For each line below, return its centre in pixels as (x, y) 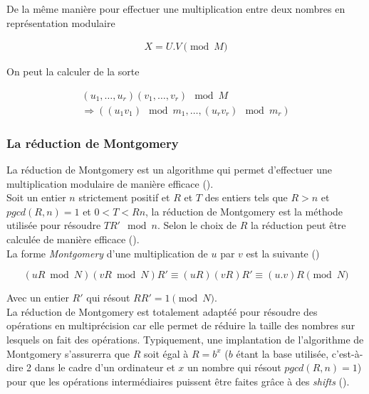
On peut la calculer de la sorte (73, 71)
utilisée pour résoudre (54, 225)
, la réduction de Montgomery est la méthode (244, 211)
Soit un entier (36, 197)
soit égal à (166, 353)
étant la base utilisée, (282, 353)
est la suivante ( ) (283, 253)
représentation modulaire (61, 22)
